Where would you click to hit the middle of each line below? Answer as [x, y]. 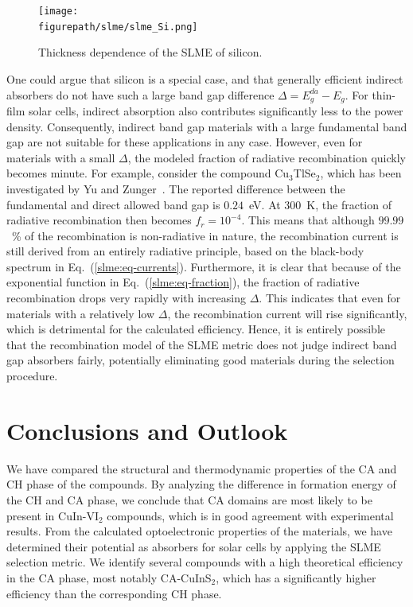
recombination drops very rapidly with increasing [126, 298]
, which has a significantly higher [296, 577]
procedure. [32, 376]
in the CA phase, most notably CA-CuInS [109, 577]
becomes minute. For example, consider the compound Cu [148, 173]
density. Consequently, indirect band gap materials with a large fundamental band [207, 126]
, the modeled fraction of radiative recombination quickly [267, 157]
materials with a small [61, 157]
